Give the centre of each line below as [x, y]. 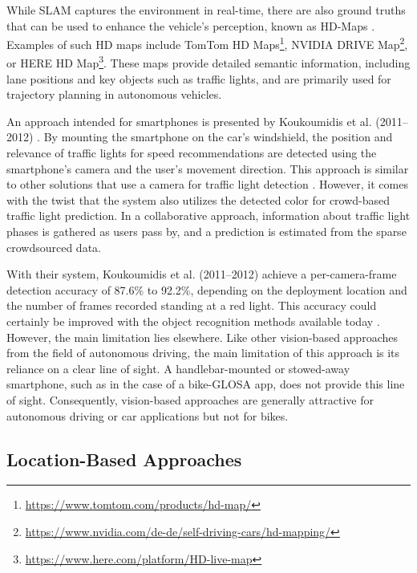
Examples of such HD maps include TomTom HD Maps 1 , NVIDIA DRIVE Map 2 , [207, 43]
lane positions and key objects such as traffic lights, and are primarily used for [199, 78]
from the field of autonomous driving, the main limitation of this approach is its [203, 353]
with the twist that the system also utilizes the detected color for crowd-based [198, 199]
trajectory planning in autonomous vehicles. [114, 94]
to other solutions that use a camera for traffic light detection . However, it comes [207, 184]
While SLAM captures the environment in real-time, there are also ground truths [206, 10]
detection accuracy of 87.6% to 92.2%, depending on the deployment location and [207, 289]
